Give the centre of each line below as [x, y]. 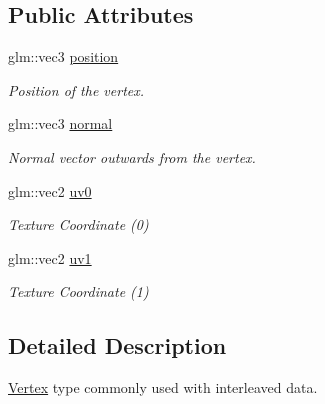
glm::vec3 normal [60, 123]
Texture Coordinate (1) [78, 291]
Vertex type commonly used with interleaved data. [163, 387]
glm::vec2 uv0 [50, 190]
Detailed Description [117, 345]
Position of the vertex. [76, 89]
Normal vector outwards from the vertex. [132, 156]
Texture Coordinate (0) [78, 224]
